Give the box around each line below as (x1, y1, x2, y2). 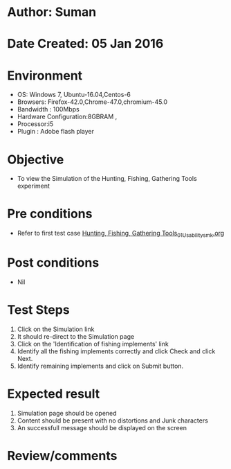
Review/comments (7, 448, 118, 463)
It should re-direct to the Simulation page (17, 332, 135, 340)
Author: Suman (7, 4, 97, 20)
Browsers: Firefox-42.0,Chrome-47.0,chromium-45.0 (17, 98, 168, 106)
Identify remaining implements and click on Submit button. (17, 362, 184, 370)
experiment (17, 182, 50, 191)
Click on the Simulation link (17, 325, 95, 333)
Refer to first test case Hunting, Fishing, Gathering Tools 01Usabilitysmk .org (17, 229, 225, 239)
